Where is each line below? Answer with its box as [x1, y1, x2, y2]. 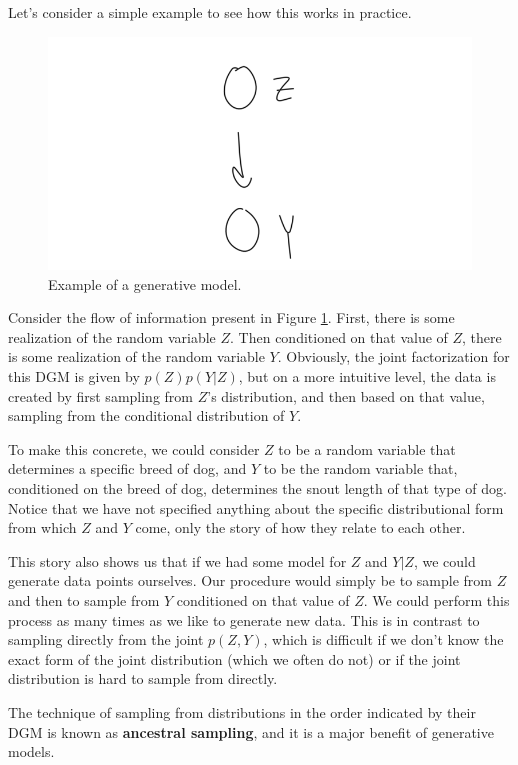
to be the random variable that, [263, 458, 458, 479]
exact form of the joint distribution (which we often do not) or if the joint [8, 648, 461, 669]
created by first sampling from [8, 385, 193, 406]
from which [8, 517, 77, 538]
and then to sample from [8, 589, 160, 610]
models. [8, 741, 55, 762]
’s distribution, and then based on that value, [207, 385, 485, 406]
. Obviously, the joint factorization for [277, 346, 510, 367]
